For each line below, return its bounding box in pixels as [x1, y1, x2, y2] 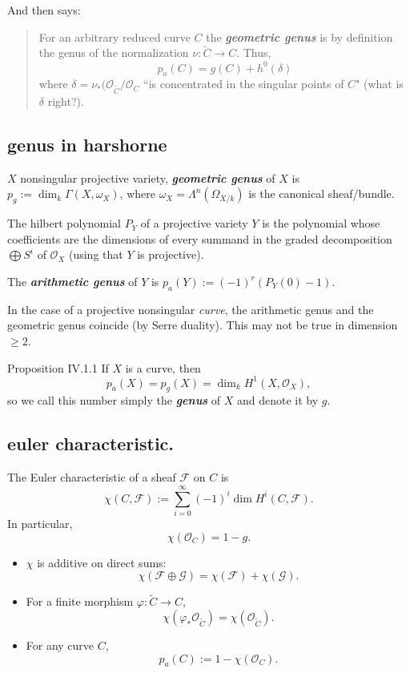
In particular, [7, 515, 73, 531]
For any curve [26, 637, 94, 653]
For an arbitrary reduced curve [38, 28, 191, 45]
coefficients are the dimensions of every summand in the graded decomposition [7, 230, 392, 247]
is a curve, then [125, 359, 201, 376]
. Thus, [236, 44, 271, 61]
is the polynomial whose [262, 215, 380, 232]
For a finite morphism [26, 593, 134, 610]
